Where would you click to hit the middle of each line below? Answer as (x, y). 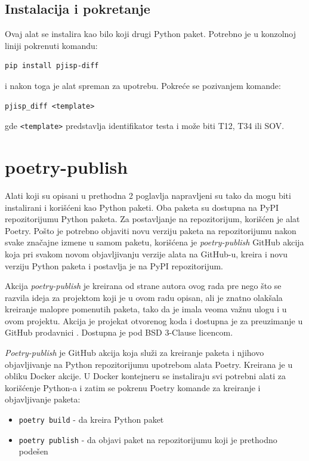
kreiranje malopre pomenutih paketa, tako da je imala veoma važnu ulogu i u (146, 309)
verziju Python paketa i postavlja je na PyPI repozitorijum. (114, 265)
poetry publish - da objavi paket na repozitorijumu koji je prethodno (148, 439)
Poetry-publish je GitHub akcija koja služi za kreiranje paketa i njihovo (135, 353)
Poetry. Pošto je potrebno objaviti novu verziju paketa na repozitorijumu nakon (151, 230)
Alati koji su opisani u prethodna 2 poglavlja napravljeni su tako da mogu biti (148, 195)
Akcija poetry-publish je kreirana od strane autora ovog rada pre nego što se (143, 286)
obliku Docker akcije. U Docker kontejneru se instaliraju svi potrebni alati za (146, 376)
